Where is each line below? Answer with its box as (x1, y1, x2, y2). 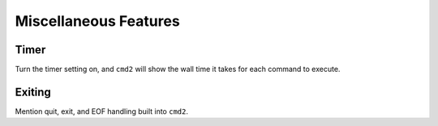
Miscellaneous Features (15, 12, 180, 30)
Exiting (15, 85, 52, 99)
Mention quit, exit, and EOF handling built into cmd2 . (15, 106, 188, 116)
